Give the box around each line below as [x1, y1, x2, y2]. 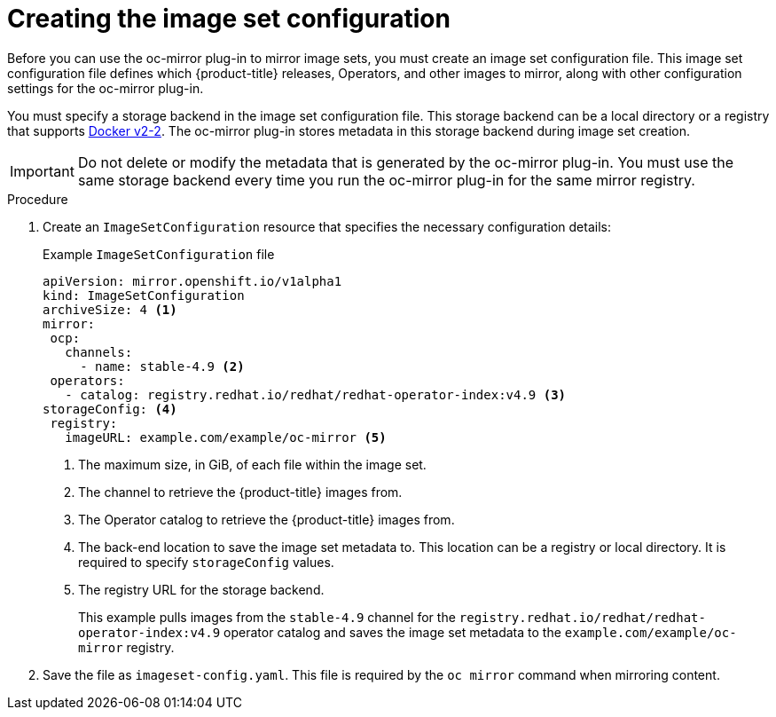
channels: [65, 344, 133, 359]
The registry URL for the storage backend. [78, 581, 325, 597]
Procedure [7, 191, 68, 207]
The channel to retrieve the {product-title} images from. [78, 484, 403, 500]
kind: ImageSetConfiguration [43, 288, 245, 303]
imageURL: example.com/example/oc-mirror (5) [65, 429, 387, 445]
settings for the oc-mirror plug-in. [7, 80, 204, 96]
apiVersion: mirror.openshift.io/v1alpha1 [43, 273, 342, 288]
